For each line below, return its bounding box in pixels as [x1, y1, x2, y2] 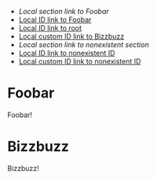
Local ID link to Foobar [18, 15, 92, 24]
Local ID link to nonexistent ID [18, 49, 115, 57]
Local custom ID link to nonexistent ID [18, 57, 141, 66]
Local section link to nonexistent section [18, 40, 150, 49]
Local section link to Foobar [18, 7, 109, 16]
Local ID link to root [18, 24, 82, 32]
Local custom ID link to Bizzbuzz [18, 31, 125, 41]
